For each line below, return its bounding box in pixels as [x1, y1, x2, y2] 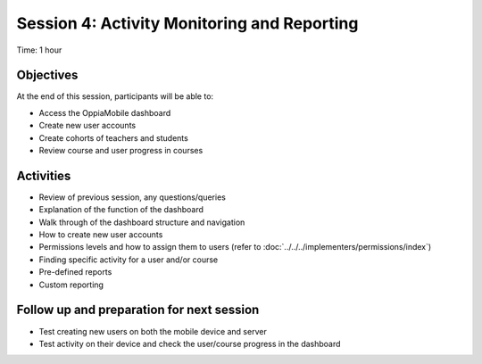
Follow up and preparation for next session [16, 302, 260, 318]
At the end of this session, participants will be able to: [16, 91, 214, 102]
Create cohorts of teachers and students [38, 132, 189, 143]
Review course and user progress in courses [38, 145, 204, 156]
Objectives [16, 68, 79, 83]
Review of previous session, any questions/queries [38, 192, 227, 203]
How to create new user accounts [38, 229, 163, 240]
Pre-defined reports [38, 267, 112, 277]
